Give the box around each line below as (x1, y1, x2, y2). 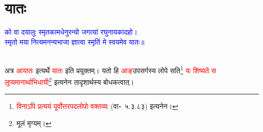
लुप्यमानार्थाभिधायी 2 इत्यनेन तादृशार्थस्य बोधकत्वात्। (5, 75, 134, 87)
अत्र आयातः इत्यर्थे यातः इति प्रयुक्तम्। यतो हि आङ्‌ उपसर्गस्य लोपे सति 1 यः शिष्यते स (5, 63, 216, 75)
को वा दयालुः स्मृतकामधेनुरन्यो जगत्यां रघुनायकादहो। (5, 27, 138, 37)
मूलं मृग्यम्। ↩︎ (16, 118, 51, 128)
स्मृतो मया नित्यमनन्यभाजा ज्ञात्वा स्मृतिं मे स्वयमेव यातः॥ (5, 36, 144, 47)
